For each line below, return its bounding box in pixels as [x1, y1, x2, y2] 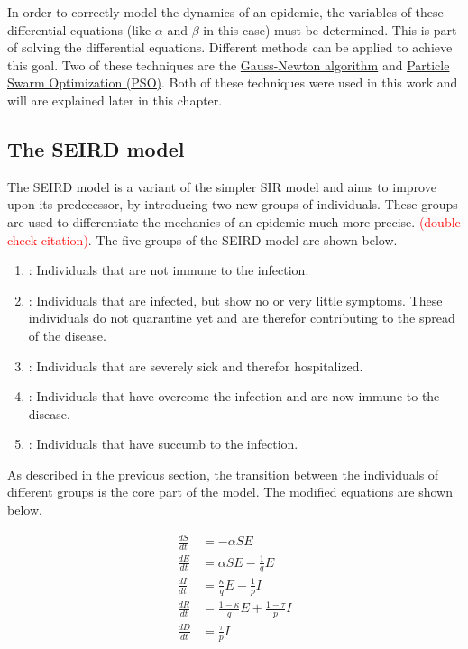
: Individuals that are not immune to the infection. [28, 261, 309, 279]
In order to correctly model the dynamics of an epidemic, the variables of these [7, 3, 444, 21]
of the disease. [28, 325, 106, 344]
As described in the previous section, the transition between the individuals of [7, 464, 439, 483]
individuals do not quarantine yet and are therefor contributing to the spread [28, 308, 455, 327]
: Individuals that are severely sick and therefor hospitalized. [28, 356, 363, 375]
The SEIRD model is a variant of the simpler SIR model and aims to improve [7, 177, 436, 196]
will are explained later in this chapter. [7, 90, 223, 109]
